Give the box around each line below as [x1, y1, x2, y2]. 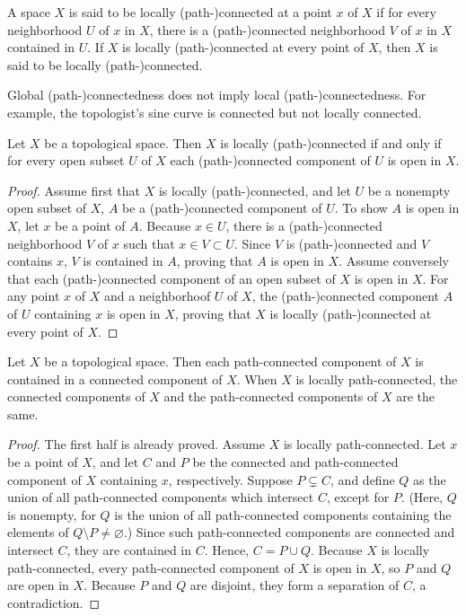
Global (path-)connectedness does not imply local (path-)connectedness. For [7, 85, 426, 104]
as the [413, 470, 446, 488]
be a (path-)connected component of [122, 198, 322, 217]
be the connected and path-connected [192, 453, 399, 471]
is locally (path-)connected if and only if [220, 133, 442, 152]
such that [123, 233, 175, 252]
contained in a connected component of [7, 369, 223, 388]
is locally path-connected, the [295, 369, 458, 388]
